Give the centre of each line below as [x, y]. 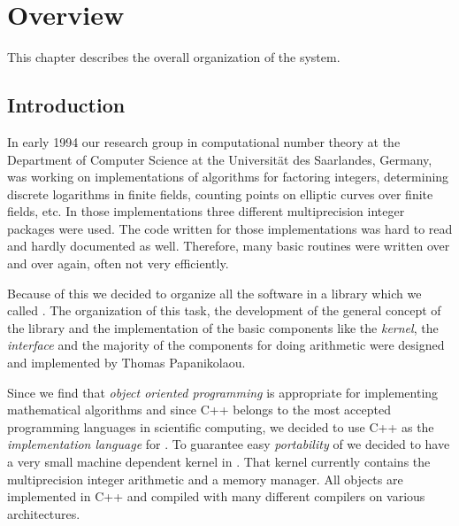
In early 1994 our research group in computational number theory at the [204, 141]
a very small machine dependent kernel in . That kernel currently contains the [219, 462]
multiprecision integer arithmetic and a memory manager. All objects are [205, 479]
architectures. [44, 513]
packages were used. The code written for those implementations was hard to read [230, 228]
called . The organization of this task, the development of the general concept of [224, 310]
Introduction [66, 105]
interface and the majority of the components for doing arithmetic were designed [226, 345]
